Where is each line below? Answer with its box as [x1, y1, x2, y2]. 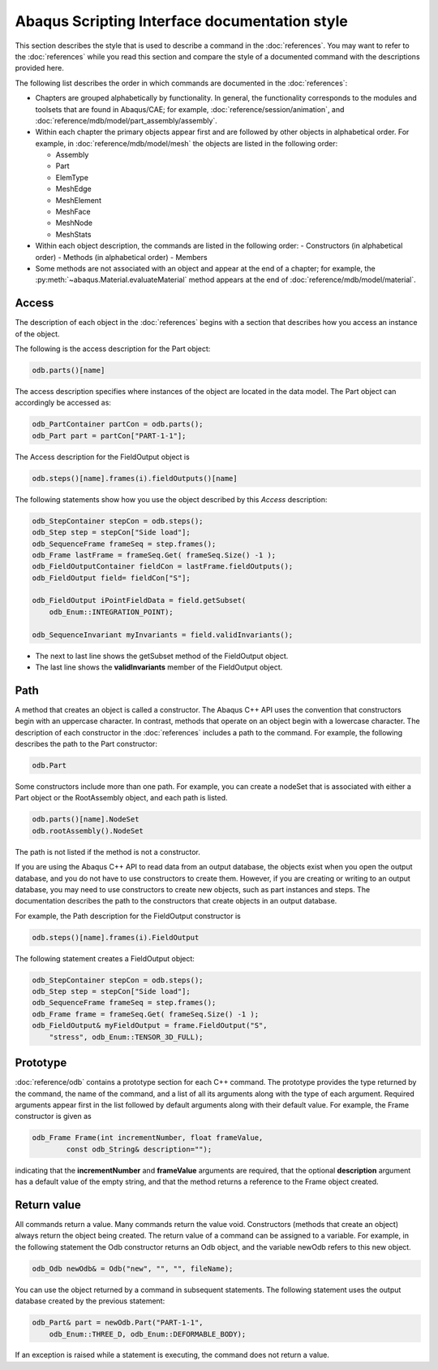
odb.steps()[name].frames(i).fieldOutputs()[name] [32, 474, 238, 483]
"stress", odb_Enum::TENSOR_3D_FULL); [49, 1032, 204, 1042]
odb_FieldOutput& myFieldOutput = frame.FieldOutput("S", [32, 1021, 268, 1030]
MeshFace [55, 207, 91, 217]
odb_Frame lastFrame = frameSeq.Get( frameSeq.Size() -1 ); [32, 550, 277, 560]
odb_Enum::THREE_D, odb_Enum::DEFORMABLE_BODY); [49, 1329, 247, 1338]
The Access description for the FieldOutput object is [15, 452, 190, 462]
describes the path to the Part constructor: [15, 739, 158, 749]
